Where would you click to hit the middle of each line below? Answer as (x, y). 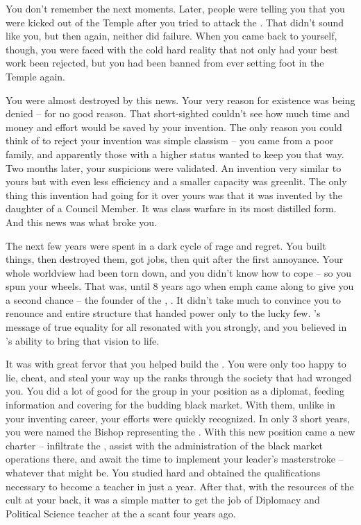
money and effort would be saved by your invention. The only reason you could (174, 127)
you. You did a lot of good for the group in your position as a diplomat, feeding (175, 391)
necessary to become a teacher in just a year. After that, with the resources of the (180, 486)
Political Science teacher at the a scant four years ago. (121, 513)
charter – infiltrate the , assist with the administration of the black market (165, 445)
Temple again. (35, 76)
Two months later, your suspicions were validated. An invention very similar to (174, 167)
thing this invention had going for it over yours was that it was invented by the (174, 195)
